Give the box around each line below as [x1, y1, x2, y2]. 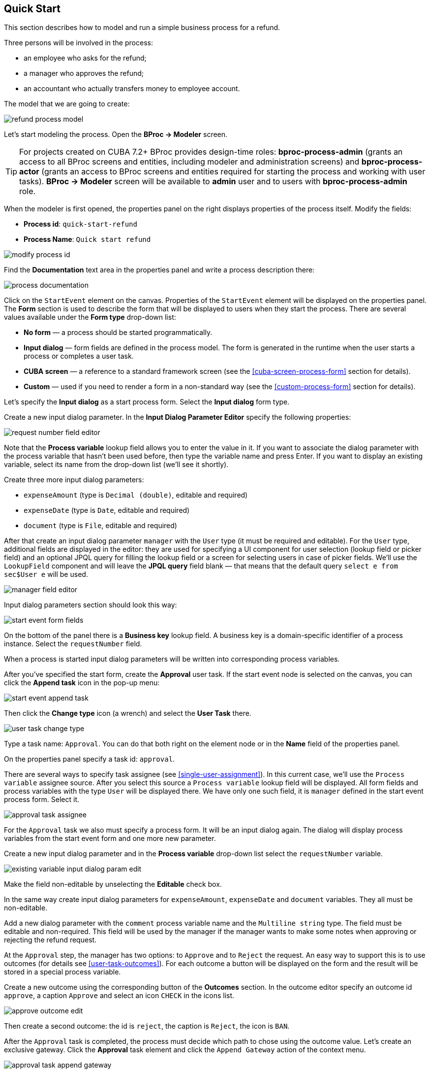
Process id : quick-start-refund [24, 220, 137, 229]
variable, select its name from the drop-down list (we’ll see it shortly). [4, 460, 229, 469]
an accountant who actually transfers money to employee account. [24, 84, 240, 93]
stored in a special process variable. [4, 968, 121, 976]
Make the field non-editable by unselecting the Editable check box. [4, 880, 222, 889]
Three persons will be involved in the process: [4, 38, 153, 47]
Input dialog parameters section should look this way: [4, 601, 177, 609]
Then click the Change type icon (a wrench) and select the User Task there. [4, 709, 251, 718]
